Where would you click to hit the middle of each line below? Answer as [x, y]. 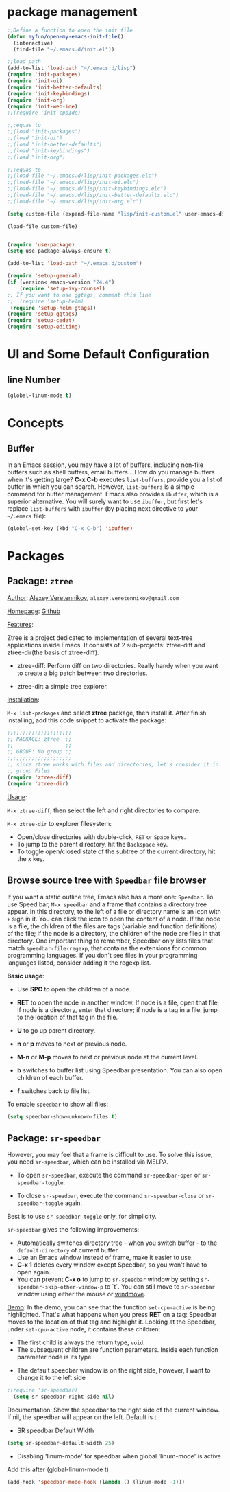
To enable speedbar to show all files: [57, 1104]
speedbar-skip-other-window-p [60, 1287]
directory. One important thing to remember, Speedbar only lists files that [110, 941]
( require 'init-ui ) [35, 81]
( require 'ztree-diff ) [39, 777]
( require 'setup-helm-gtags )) [53, 308]
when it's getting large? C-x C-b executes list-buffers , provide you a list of [115, 479]
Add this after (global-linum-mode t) [58, 1469]
